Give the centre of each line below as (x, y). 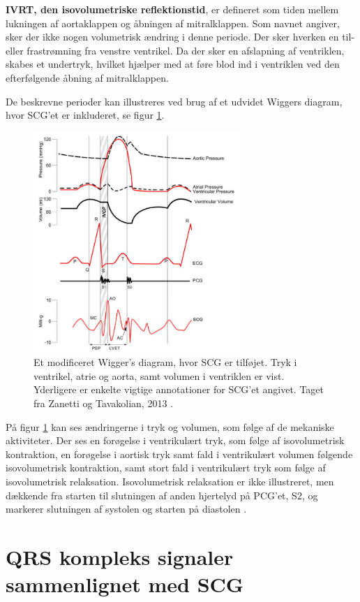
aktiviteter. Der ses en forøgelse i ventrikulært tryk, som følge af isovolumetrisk (175, 440)
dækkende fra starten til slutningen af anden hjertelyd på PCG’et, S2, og (162, 495)
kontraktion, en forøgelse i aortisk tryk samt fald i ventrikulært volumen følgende (179, 454)
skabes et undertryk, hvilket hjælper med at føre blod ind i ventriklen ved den (173, 64)
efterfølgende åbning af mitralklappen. (87, 77)
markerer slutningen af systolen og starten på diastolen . (126, 509)
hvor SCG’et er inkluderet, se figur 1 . (85, 115)
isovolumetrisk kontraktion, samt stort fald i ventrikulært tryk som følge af (166, 468)
